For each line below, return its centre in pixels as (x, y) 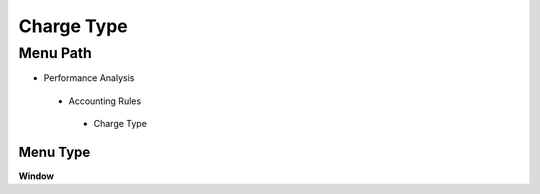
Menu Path (55, 53)
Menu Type (54, 151)
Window (36, 176)
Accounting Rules (105, 101)
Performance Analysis (89, 78)
